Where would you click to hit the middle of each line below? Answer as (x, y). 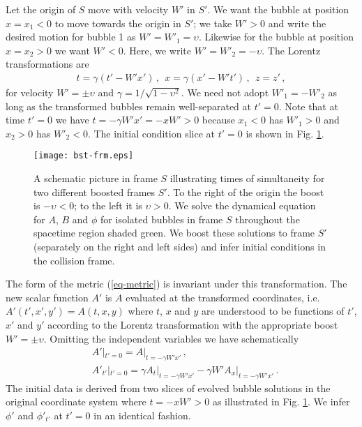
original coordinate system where (76, 402)
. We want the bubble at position (278, 9)
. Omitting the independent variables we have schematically (171, 338)
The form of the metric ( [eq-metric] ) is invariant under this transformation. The (176, 284)
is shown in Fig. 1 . (285, 133)
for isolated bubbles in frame (162, 219)
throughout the (267, 219)
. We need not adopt (225, 92)
